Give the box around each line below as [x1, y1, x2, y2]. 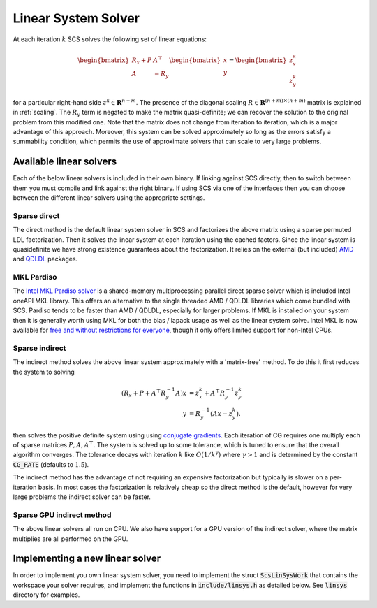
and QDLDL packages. [13, 255, 78, 263]
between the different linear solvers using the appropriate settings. [13, 193, 205, 202]
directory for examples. [13, 591, 80, 599]
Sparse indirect [13, 343, 66, 353]
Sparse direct [13, 210, 60, 220]
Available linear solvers [13, 156, 117, 168]
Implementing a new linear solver [13, 553, 161, 565]
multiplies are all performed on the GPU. [13, 535, 128, 543]
